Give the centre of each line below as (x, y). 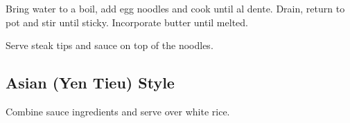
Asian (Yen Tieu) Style (90, 83)
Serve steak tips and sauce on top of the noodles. (110, 45)
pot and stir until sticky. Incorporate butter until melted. (127, 22)
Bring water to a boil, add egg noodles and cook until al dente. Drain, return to (175, 8)
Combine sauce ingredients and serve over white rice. (118, 111)
